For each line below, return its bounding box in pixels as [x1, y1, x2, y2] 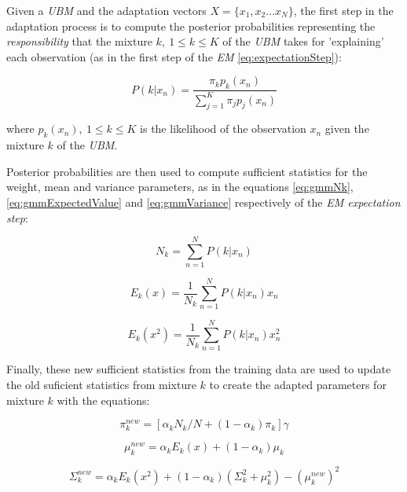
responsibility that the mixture [6, 33, 152, 50]
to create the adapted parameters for [209, 376, 387, 393]
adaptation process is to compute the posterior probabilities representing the [6, 17, 376, 34]
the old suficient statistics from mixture [6, 376, 196, 393]
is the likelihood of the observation [140, 120, 306, 137]
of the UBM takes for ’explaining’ [222, 33, 384, 50]
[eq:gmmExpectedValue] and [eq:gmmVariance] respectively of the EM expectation [6, 193, 401, 210]
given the [324, 120, 369, 137]
